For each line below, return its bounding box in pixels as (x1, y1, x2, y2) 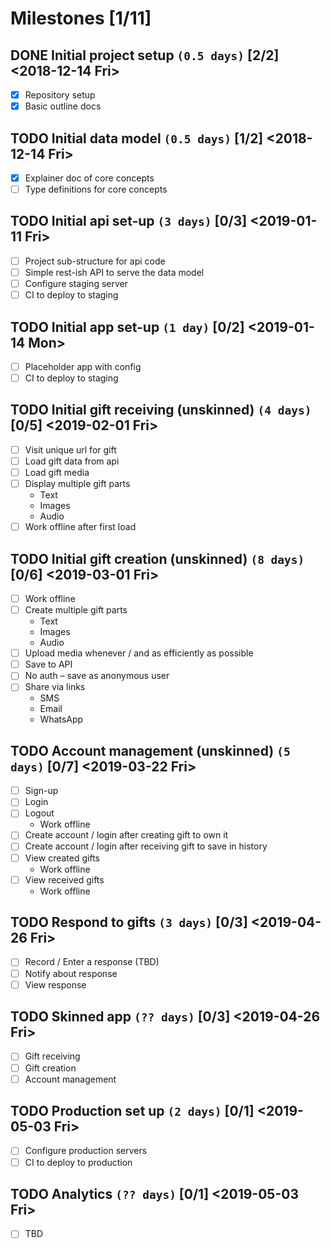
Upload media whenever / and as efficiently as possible (24, 647, 254, 659)
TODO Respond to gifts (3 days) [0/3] (10, 914, 248, 931)
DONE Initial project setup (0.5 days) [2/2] (10, 47, 280, 64)
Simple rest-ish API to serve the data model (24, 266, 205, 278)
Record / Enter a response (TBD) (24, 956, 160, 968)
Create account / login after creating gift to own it (24, 829, 229, 841)
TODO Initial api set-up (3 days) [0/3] (10, 213, 248, 230)
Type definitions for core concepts (24, 183, 168, 195)
